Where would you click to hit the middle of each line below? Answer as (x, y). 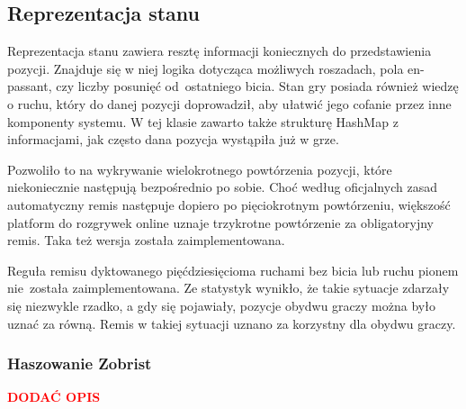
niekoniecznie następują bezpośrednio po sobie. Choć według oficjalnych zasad (222, 187)
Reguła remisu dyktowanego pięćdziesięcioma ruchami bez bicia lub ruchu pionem (233, 270)
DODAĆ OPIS (54, 397)
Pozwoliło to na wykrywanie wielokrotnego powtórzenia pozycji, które (200, 169)
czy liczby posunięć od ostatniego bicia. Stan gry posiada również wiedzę (257, 86)
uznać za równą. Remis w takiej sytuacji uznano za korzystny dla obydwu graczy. (232, 323)
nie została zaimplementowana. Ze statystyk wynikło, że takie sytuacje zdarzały (229, 288)
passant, (30, 86)
